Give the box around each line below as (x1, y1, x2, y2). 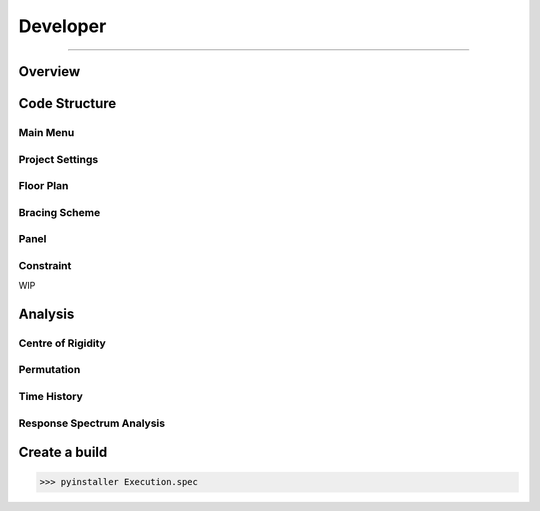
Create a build (18, 444, 108, 461)
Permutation (18, 363, 81, 377)
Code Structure (18, 95, 117, 112)
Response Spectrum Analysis (18, 416, 165, 430)
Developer (18, 15, 107, 37)
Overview (18, 63, 81, 80)
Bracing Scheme (18, 205, 101, 219)
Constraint (18, 258, 72, 272)
